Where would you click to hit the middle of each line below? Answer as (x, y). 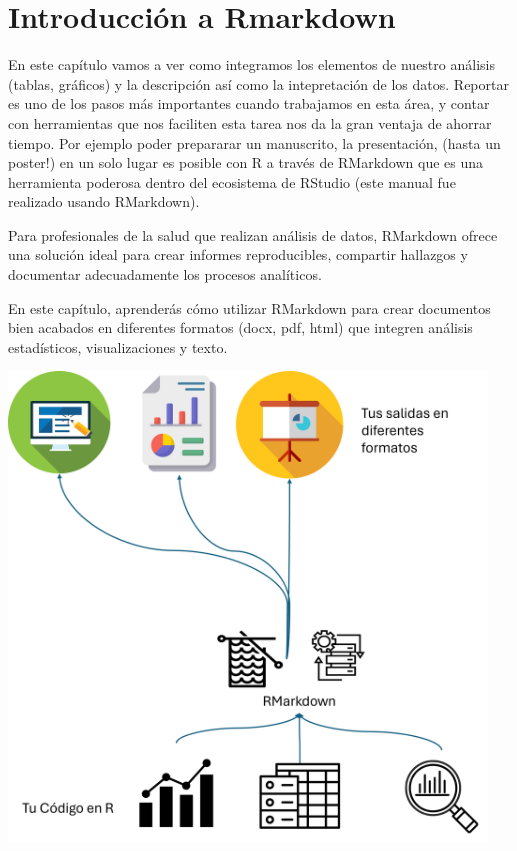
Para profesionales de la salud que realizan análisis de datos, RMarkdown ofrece (253, 234)
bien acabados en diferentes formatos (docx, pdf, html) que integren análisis (240, 327)
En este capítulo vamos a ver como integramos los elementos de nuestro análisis (251, 64)
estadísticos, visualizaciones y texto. (118, 346)
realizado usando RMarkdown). (104, 201)
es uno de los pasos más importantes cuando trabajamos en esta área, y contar (249, 103)
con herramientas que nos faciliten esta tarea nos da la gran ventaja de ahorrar (250, 122)
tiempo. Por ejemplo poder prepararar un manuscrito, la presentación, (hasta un (254, 142)
